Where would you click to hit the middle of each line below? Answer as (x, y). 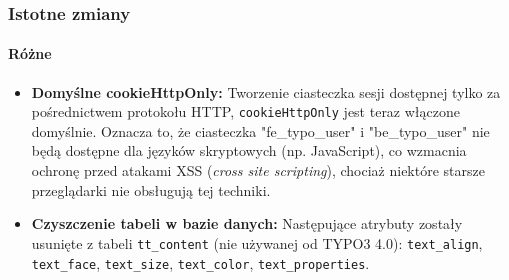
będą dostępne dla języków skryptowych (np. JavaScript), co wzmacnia (249, 150)
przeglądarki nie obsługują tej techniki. (151, 189)
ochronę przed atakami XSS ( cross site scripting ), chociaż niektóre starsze (258, 170)
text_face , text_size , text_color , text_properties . (200, 262)
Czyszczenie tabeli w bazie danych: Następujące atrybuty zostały (247, 223)
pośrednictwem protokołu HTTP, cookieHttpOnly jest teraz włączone (245, 111)
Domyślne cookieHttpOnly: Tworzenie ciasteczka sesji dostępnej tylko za (266, 91)
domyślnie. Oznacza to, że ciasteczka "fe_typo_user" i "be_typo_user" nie (260, 130)
